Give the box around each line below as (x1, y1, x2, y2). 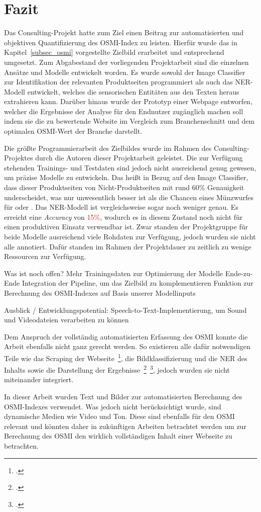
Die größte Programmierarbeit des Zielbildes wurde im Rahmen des (4, 142, 212, 153)
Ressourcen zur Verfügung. (4, 251, 86, 262)
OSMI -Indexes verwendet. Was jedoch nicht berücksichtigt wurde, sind (4, 401, 221, 411)
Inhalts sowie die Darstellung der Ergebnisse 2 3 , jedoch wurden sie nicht (4, 363, 230, 375)
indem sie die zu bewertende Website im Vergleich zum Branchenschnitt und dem (4, 116, 255, 126)
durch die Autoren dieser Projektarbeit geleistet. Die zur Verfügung (35, 152, 243, 163)
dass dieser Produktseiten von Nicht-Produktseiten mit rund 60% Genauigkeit (4, 182, 244, 193)
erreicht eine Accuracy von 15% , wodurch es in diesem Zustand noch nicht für (4, 211, 243, 222)
